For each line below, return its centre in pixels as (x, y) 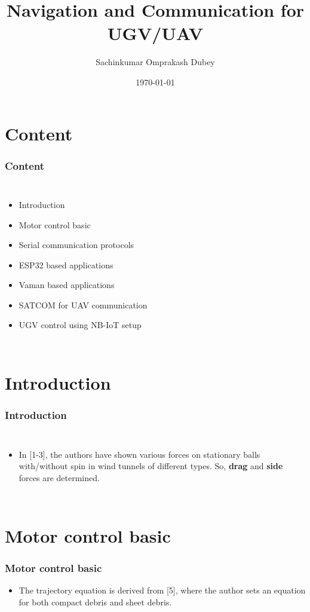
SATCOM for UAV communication (83, 305)
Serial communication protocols (76, 245)
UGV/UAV (155, 33)
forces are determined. (59, 477)
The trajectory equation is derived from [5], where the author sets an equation (162, 590)
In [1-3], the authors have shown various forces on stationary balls (139, 454)
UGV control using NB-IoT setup (80, 325)
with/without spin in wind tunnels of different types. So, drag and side (151, 466)
